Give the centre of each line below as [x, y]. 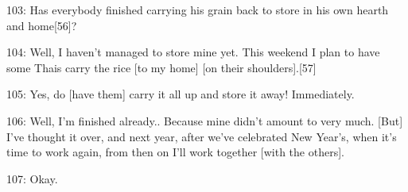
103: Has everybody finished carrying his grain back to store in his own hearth [198, 10]
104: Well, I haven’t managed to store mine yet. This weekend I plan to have [193, 52]
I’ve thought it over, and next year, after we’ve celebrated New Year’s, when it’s [202, 136]
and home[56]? [42, 25]
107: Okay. [32, 178]
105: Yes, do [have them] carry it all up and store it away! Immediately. [181, 94]
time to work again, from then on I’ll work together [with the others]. [175, 152]
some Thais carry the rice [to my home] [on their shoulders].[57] [161, 67]
